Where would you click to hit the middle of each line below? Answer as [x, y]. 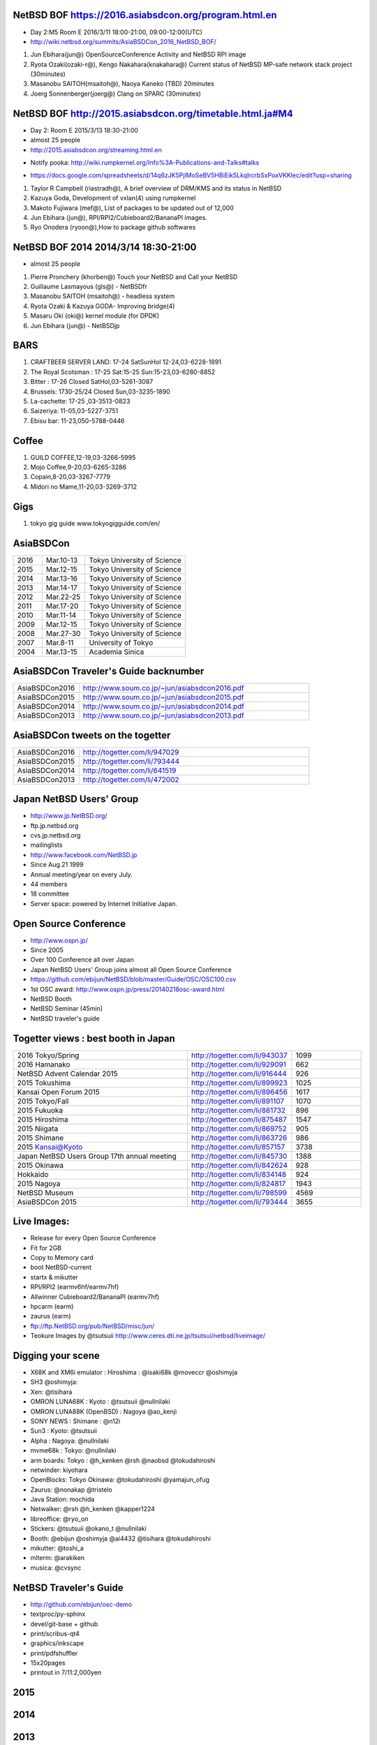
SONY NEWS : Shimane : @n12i [75, 1421]
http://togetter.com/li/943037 [239, 1055]
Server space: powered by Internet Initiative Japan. [104, 903]
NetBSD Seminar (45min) [67, 1009]
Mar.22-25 [63, 597]
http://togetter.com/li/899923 [239, 1083]
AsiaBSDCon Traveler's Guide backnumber [109, 671]
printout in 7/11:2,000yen [66, 1672]
